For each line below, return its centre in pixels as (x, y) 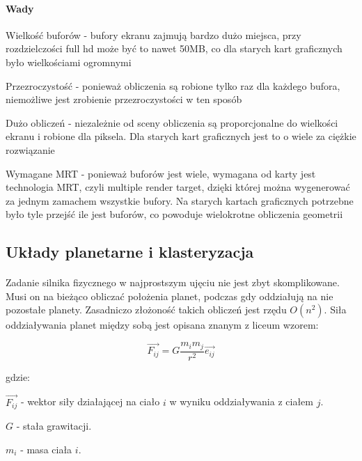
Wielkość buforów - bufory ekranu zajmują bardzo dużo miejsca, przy (154, 34)
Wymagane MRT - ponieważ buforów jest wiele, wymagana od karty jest (161, 173)
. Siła (335, 310)
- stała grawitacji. (54, 426)
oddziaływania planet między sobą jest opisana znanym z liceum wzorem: (162, 325)
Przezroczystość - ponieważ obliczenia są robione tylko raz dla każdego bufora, (173, 85)
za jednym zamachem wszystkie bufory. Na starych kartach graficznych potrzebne (180, 200)
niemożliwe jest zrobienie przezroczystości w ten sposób (124, 99)
